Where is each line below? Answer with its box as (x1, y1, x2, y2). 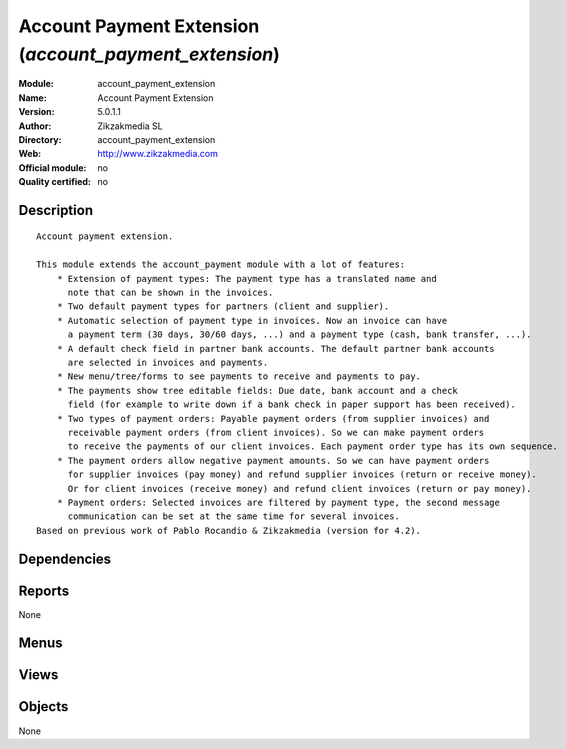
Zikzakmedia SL (97, 120, 164, 132)
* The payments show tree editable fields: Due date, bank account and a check (56, 385, 459, 396)
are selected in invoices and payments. (67, 357, 269, 368)
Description (18, 201, 94, 219)
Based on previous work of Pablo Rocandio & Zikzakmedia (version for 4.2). (36, 525, 422, 536)
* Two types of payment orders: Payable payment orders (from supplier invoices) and (56, 413, 490, 424)
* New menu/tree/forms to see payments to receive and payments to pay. (56, 371, 422, 382)
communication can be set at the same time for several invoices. (67, 511, 400, 522)
